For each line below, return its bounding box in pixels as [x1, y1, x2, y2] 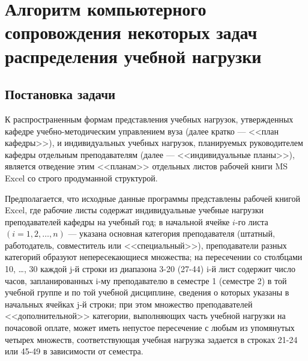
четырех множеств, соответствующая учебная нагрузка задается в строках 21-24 [5, 333, 298, 345]
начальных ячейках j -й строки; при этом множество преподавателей [5, 297, 253, 310]
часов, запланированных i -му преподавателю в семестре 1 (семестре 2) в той [5, 274, 287, 287]
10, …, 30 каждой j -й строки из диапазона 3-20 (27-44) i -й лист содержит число [5, 262, 295, 275]
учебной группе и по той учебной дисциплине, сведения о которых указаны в [5, 286, 289, 299]
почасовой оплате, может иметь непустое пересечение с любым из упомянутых [5, 321, 295, 334]
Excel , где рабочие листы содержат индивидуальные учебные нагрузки [5, 204, 264, 216]
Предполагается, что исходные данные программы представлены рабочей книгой [5, 192, 300, 204]
